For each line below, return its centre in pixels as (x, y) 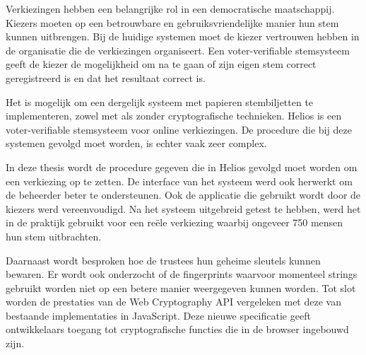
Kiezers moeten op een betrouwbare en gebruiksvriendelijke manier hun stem (172, 22)
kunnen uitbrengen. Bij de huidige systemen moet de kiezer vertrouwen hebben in (183, 36)
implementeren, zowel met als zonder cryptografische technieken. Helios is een (174, 116)
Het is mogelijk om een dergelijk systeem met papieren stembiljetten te (160, 101)
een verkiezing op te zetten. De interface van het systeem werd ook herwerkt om (179, 181)
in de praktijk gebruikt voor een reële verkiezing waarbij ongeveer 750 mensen (175, 222)
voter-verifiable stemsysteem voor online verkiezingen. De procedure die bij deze (179, 129)
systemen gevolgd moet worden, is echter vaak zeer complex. (136, 143)
